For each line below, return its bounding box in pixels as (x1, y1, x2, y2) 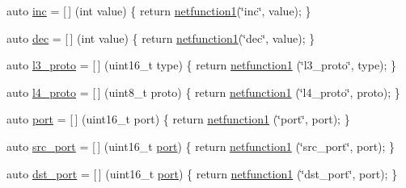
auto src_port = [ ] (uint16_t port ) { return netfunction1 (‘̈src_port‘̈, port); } (6, 137, 395, 154)
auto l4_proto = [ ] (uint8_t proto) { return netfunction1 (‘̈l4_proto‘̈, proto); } (6, 83, 400, 100)
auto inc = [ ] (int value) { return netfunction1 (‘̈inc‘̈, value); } (6, 2, 311, 19)
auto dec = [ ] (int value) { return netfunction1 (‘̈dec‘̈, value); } (6, 29, 315, 46)
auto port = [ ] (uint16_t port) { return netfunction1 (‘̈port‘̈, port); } (6, 111, 350, 127)
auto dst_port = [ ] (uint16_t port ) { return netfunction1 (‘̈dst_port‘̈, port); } (6, 165, 398, 182)
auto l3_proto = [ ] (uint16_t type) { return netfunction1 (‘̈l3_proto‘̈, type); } (6, 56, 397, 73)
